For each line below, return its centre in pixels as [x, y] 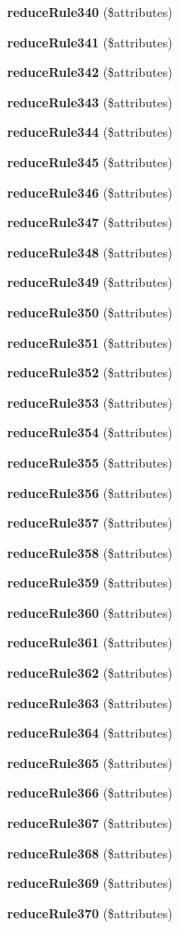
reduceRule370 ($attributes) [90, 912]
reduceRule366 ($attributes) [90, 793]
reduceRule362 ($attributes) [90, 673]
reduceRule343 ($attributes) [90, 101]
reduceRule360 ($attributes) [90, 612]
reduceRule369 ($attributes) [90, 883]
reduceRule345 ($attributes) [90, 161]
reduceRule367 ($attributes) [90, 823]
